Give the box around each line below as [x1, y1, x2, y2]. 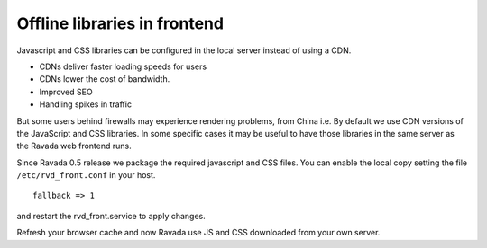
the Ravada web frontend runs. [16, 140, 132, 152]
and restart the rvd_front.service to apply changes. [16, 210, 207, 221]
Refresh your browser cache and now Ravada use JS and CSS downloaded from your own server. [16, 227, 381, 238]
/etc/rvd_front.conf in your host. [16, 170, 156, 181]
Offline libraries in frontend [16, 13, 225, 33]
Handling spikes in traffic [39, 99, 133, 110]
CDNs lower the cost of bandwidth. [39, 74, 170, 84]
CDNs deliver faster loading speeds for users [39, 61, 207, 72]
